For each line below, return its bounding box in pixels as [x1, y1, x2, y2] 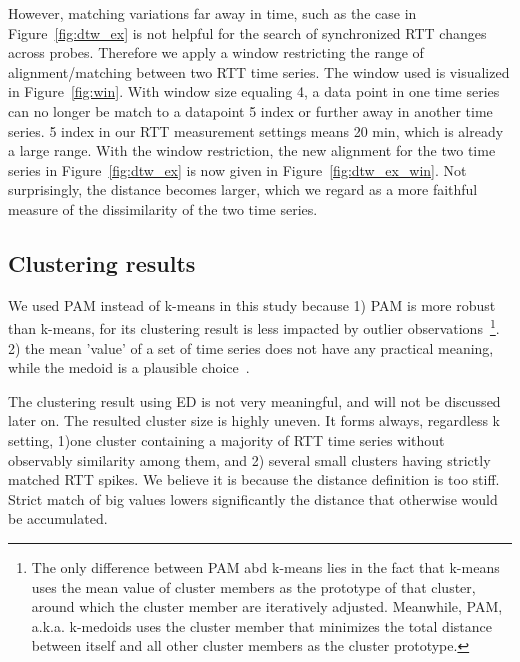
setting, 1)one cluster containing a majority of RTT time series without [8, 429, 445, 450]
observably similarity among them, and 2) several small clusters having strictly [8, 449, 491, 470]
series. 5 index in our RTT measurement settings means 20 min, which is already [8, 120, 504, 141]
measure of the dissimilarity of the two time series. [8, 198, 318, 219]
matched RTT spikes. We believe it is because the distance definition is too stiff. [8, 469, 500, 490]
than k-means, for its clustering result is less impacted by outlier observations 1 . [8, 315, 500, 338]
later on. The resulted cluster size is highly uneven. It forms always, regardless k [8, 410, 500, 431]
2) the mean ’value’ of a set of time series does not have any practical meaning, [8, 337, 494, 358]
